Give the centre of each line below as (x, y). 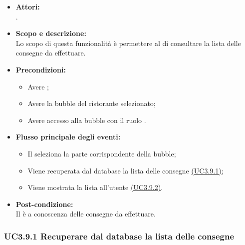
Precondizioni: (41, 69)
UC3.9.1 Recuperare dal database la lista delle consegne (119, 236)
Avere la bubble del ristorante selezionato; (92, 103)
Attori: (28, 6)
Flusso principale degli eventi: (68, 137)
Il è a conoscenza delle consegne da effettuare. (86, 214)
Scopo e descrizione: (51, 33)
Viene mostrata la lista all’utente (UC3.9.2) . (95, 187)
